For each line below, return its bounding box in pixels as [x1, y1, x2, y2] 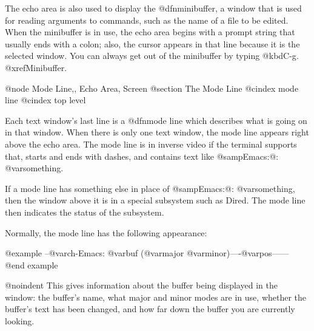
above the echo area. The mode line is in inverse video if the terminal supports [5, 137, 297, 150]
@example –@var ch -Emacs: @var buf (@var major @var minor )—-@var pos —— [5, 247, 289, 259]
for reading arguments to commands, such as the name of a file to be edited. [5, 13, 289, 26]
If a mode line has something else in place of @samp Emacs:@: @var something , [5, 182, 295, 194]
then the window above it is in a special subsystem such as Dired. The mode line [5, 194, 306, 206]
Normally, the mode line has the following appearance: [5, 226, 207, 239]
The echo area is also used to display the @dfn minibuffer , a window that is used [5, 2, 302, 14]
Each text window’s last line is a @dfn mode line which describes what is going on [5, 114, 307, 126]
